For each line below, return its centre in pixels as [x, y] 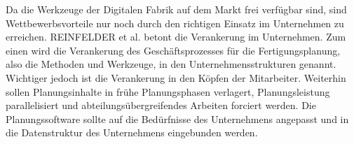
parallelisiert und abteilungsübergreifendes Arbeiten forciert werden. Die [161, 105]
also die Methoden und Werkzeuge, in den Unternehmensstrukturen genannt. [171, 64]
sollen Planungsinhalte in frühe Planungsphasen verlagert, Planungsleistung [168, 91]
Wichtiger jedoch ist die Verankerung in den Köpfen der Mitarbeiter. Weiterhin [176, 77]
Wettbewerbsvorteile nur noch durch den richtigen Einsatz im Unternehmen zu [175, 23]
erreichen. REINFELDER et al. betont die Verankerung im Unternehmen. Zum [176, 37]
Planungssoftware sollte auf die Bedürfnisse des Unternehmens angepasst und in [177, 118]
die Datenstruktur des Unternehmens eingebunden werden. [132, 132]
